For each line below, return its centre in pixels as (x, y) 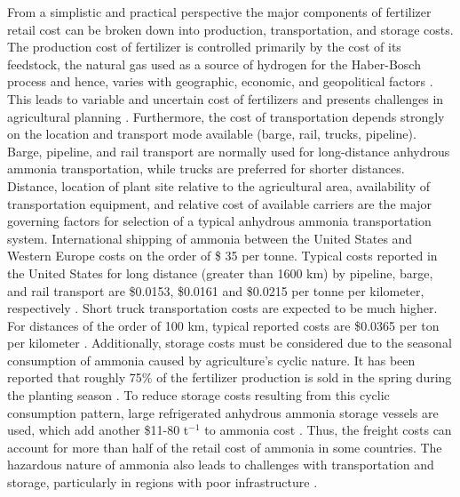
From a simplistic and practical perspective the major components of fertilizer (219, 12)
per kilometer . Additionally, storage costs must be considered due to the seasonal (230, 343)
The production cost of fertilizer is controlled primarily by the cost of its (204, 47)
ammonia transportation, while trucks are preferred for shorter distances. (206, 168)
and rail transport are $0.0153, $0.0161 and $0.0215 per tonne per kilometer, (216, 290)
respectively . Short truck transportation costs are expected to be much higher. (222, 308)
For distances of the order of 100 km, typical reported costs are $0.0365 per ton (223, 325)
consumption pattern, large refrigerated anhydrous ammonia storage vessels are (223, 412)
